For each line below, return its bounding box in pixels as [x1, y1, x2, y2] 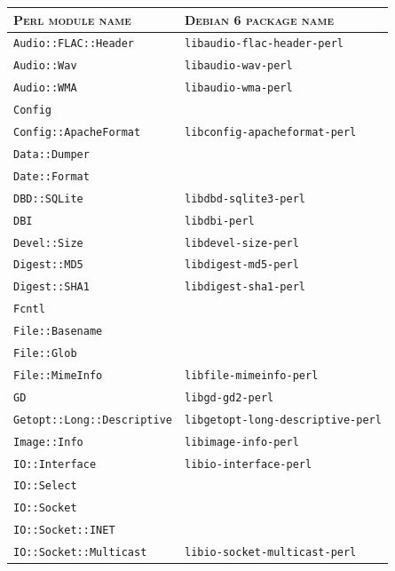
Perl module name [13, 10, 131, 28]
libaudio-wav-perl [184, 59, 293, 73]
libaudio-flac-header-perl [184, 37, 344, 51]
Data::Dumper [13, 147, 90, 161]
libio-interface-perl [184, 457, 312, 471]
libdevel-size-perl [184, 236, 299, 250]
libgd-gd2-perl [184, 391, 274, 404]
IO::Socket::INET [13, 524, 115, 537]
